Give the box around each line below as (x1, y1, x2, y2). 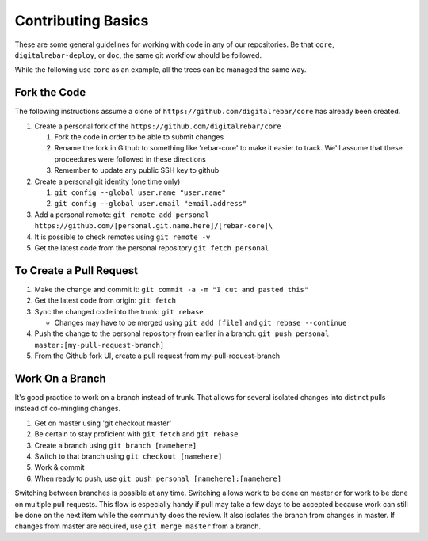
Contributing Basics (14, 12, 149, 29)
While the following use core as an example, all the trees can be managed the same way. (14, 65, 307, 74)
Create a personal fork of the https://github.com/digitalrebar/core (34, 121, 281, 131)
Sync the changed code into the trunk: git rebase (34, 307, 204, 316)
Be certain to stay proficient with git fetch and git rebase (34, 429, 239, 439)
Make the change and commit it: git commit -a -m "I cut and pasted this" (34, 284, 309, 294)
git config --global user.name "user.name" (54, 188, 226, 197)
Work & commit (34, 463, 85, 472)
